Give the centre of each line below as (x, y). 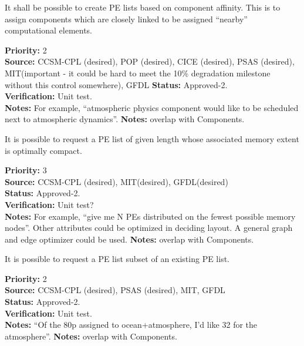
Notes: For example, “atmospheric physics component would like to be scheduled (152, 107)
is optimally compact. (43, 150)
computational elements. (49, 30)
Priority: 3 (26, 170)
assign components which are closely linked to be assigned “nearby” (126, 19)
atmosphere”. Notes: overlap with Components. (91, 336)
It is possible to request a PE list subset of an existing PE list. (117, 259)
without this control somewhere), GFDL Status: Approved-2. (116, 84)
